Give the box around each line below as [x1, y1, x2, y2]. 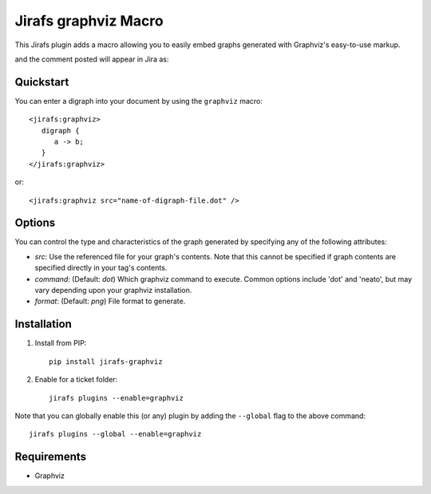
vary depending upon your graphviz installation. [34, 286, 192, 295]
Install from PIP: [34, 338, 87, 348]
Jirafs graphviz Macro [14, 12, 164, 30]
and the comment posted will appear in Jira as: [14, 54, 169, 64]
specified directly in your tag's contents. [34, 263, 168, 273]
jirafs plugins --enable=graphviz [49, 393, 184, 402]
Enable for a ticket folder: [34, 375, 118, 385]
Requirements [14, 450, 87, 464]
